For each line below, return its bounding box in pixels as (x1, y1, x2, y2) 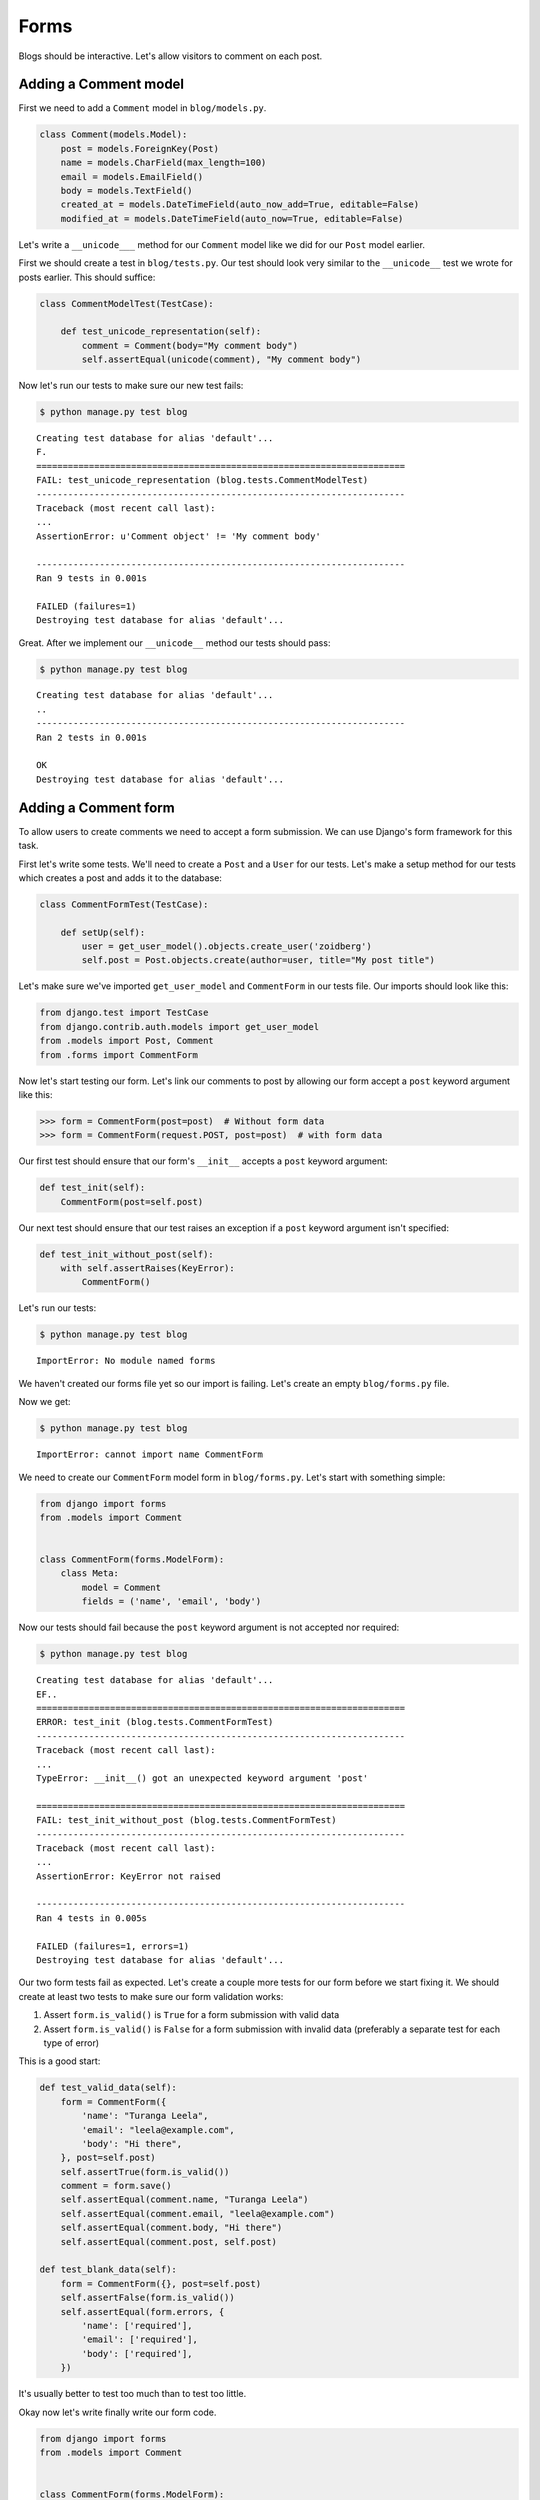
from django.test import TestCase (39, 1007, 209, 1019)
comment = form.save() (60, 2180, 172, 2192)
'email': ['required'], (81, 2334, 199, 2345)
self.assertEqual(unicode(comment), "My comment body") (81, 354, 362, 365)
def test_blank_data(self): (39, 2264, 177, 2275)
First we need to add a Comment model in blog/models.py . (18, 102, 267, 114)
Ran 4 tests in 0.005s (36, 1912, 148, 1924)
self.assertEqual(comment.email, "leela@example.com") (60, 2208, 335, 2219)
